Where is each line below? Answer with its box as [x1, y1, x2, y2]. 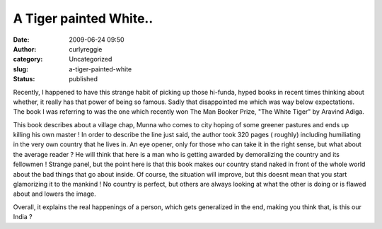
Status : [13, 75, 35, 83]
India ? [13, 213, 33, 221]
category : [13, 55, 43, 64]
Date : [13, 35, 30, 44]
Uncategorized [69, 55, 112, 64]
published [69, 75, 98, 83]
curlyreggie [69, 45, 103, 53]
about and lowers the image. [13, 189, 97, 198]
